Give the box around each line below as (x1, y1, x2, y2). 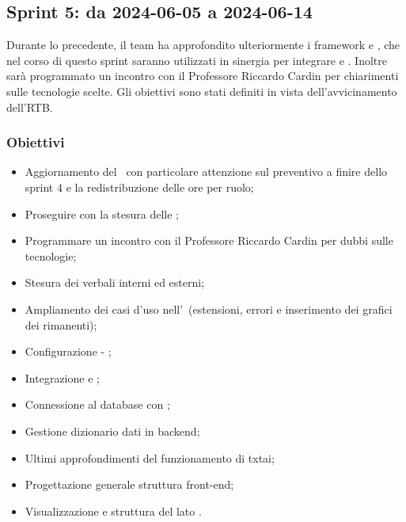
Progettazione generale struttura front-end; (25, 476, 234, 493)
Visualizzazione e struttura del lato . (25, 502, 202, 519)
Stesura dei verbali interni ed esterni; (25, 274, 205, 291)
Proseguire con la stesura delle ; (25, 205, 179, 222)
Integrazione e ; (25, 369, 100, 386)
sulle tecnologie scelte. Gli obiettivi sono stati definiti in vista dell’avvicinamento (6, 82, 397, 99)
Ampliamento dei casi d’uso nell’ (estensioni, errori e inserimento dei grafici (25, 300, 393, 317)
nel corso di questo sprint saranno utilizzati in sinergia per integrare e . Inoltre (6, 51, 387, 68)
